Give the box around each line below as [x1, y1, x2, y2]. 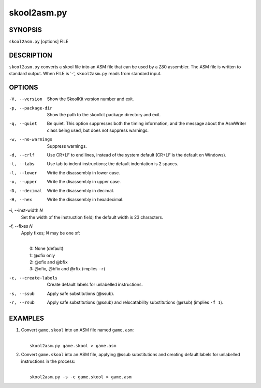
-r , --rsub [9, 300, 35, 305]
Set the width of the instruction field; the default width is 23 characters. [21, 214, 163, 220]
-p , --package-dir [9, 105, 53, 111]
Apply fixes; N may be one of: [21, 230, 80, 236]
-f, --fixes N [9, 223, 33, 229]
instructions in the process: [21, 358, 75, 364]
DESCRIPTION [9, 51, 53, 59]
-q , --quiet [9, 121, 37, 126]
